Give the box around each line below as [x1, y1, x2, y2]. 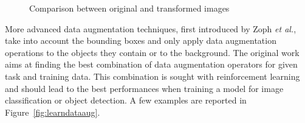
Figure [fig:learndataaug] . [5, 105, 100, 118]
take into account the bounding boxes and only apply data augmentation [5, 34, 276, 47]
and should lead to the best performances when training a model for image [5, 82, 284, 94]
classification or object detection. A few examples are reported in [5, 94, 247, 107]
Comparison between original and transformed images [29, 2, 230, 14]
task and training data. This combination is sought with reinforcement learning [5, 69, 300, 82]
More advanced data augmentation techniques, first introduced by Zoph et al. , [5, 22, 296, 35]
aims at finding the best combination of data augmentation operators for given [5, 58, 298, 71]
